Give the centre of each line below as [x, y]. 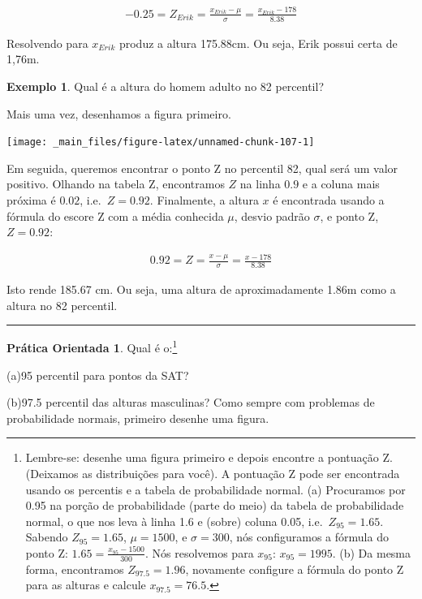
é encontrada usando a [329, 200]
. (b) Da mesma [372, 552]
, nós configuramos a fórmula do [309, 537]
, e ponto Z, [349, 215]
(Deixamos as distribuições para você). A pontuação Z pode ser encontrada [213, 473]
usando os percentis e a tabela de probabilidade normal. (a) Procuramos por [215, 489]
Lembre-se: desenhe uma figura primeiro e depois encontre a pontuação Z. [209, 457]
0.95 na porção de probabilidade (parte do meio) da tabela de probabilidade [215, 505]
